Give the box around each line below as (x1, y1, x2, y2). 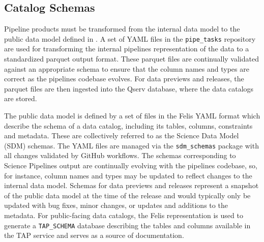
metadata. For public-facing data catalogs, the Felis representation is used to (4, 210, 243, 221)
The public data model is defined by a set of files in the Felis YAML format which (4, 110, 260, 121)
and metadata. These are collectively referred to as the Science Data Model (4, 130, 239, 141)
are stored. (4, 93, 37, 104)
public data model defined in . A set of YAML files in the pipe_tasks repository (4, 33, 256, 44)
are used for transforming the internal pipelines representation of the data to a (4, 43, 249, 54)
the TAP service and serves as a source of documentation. (4, 230, 184, 240)
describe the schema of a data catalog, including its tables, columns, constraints (4, 120, 253, 131)
